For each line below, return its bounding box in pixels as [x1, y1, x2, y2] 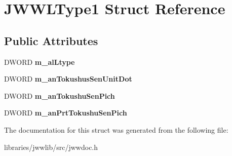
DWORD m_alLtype [4, 56, 75, 67]
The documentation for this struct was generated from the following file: [4, 124, 228, 135]
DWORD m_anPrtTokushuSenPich [4, 107, 127, 118]
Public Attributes [4, 32, 98, 48]
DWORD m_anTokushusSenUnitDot [4, 73, 132, 84]
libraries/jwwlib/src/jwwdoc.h [4, 141, 98, 152]
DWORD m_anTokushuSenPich [4, 90, 115, 101]
